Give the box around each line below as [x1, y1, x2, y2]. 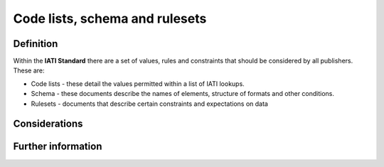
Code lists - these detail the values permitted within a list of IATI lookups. [31, 79, 245, 88]
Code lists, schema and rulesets [13, 11, 207, 26]
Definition [13, 38, 58, 50]
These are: [13, 66, 46, 75]
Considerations [13, 118, 83, 130]
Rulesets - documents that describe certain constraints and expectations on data [31, 99, 268, 108]
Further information [13, 141, 102, 153]
